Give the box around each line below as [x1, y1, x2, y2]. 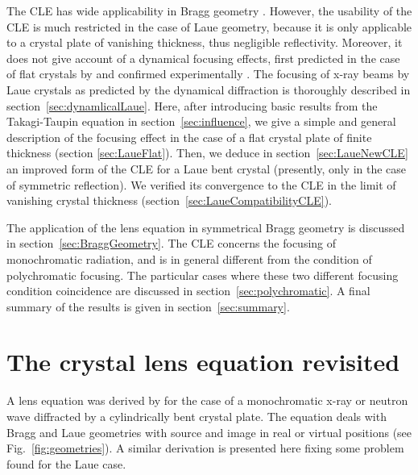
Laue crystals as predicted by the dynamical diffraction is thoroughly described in [6, 81, 411, 98]
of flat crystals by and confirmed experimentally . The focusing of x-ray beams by [6, 65, 410, 82]
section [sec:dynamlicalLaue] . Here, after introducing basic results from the [6, 97, 378, 114]
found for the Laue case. [6, 455, 126, 472]
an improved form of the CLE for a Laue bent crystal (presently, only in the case [6, 160, 407, 177]
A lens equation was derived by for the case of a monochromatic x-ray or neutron [6, 392, 408, 409]
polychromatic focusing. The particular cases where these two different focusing [6, 266, 399, 283]
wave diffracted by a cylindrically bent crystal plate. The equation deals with [6, 408, 387, 424]
